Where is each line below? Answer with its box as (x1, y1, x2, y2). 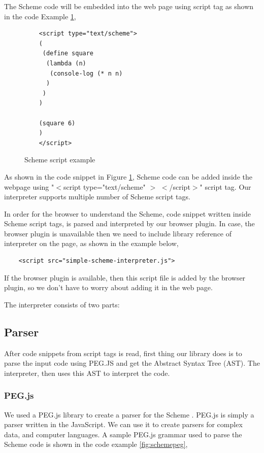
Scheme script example (24, 154, 95, 165)
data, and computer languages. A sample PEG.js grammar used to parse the (4, 429, 242, 439)
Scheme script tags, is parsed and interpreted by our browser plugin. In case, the (4, 218, 255, 229)
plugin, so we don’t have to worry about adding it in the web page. (4, 282, 213, 293)
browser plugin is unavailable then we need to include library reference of (4, 228, 232, 238)
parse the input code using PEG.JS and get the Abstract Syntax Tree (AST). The (4, 358, 260, 368)
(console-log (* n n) (50, 69, 123, 77)
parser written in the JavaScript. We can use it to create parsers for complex (4, 419, 243, 430)
